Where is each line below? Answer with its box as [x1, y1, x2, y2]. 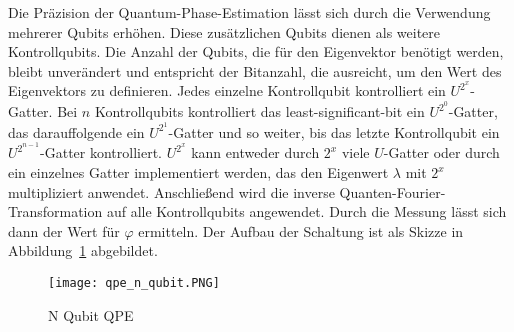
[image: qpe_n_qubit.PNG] [48, 275, 220, 290]
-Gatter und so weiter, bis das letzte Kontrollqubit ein [168, 121, 500, 142]
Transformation [8, 201, 103, 222]
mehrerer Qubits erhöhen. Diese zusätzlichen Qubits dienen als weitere [8, 21, 441, 42]
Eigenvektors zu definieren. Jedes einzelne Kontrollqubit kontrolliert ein [8, 80, 446, 101]
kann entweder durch [191, 142, 320, 163]
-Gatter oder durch [383, 142, 500, 163]
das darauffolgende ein [8, 121, 145, 142]
